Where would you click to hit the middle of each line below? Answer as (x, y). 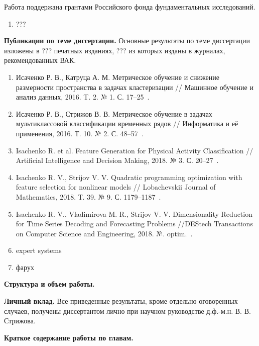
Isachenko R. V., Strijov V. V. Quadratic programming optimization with (129, 177)
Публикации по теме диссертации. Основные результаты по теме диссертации (127, 40)
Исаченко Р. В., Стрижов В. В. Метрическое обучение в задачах (114, 113)
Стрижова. (20, 321)
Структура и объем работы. (49, 284)
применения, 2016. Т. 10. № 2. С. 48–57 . (80, 133)
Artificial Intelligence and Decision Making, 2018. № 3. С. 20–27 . (117, 160)
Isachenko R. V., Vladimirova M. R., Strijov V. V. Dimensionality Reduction (134, 213)
